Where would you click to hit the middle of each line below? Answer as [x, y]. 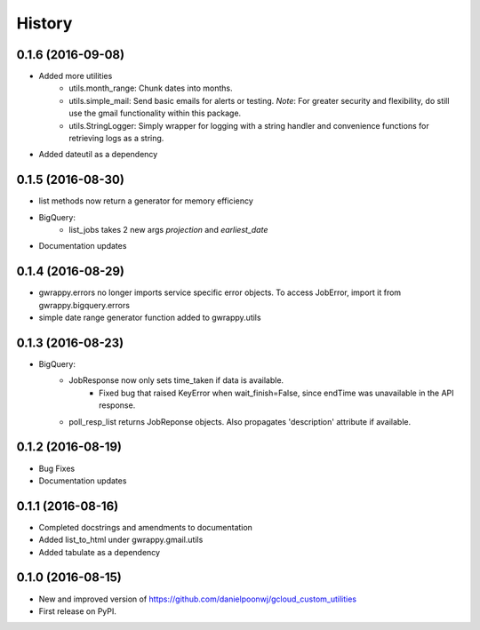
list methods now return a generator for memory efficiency [146, 201]
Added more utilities [76, 76]
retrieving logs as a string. [116, 139]
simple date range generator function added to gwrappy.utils [150, 318]
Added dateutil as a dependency [98, 155]
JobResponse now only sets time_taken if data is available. [176, 380]
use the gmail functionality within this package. [155, 113]
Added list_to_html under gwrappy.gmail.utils [121, 540]
